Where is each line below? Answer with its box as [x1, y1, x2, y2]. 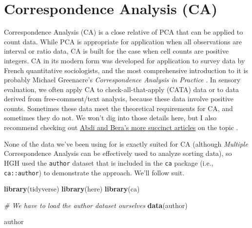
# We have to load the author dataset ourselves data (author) [4, 200, 188, 210]
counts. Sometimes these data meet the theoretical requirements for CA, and [4, 103, 233, 113]
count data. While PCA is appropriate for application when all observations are [4, 36, 242, 46]
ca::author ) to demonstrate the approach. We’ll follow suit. [4, 167, 185, 177]
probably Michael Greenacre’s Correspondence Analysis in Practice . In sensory [4, 75, 241, 85]
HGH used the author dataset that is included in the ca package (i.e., [4, 157, 213, 168]
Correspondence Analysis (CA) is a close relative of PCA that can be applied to [4, 27, 243, 37]
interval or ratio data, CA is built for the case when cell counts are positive [4, 46, 229, 56]
